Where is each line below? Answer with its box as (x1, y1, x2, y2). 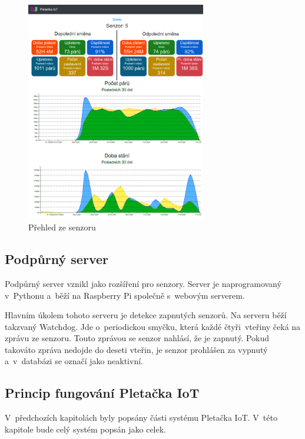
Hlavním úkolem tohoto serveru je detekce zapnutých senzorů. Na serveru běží (5, 309, 287, 321)
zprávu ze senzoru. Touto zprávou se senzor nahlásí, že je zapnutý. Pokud (5, 332, 270, 344)
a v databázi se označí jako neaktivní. (5, 355, 143, 367)
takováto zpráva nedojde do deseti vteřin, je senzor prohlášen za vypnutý (5, 343, 268, 355)
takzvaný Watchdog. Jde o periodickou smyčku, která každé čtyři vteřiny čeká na (5, 320, 301, 332)
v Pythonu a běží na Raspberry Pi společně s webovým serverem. (5, 289, 245, 301)
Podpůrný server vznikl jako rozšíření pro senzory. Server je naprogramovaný (5, 277, 281, 289)
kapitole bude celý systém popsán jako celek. (5, 423, 166, 435)
